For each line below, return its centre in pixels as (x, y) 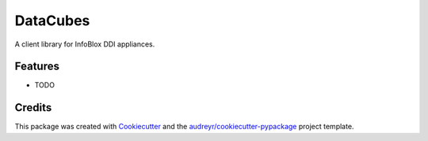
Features (37, 67)
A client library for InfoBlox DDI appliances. (85, 44)
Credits (33, 108)
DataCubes (52, 20)
